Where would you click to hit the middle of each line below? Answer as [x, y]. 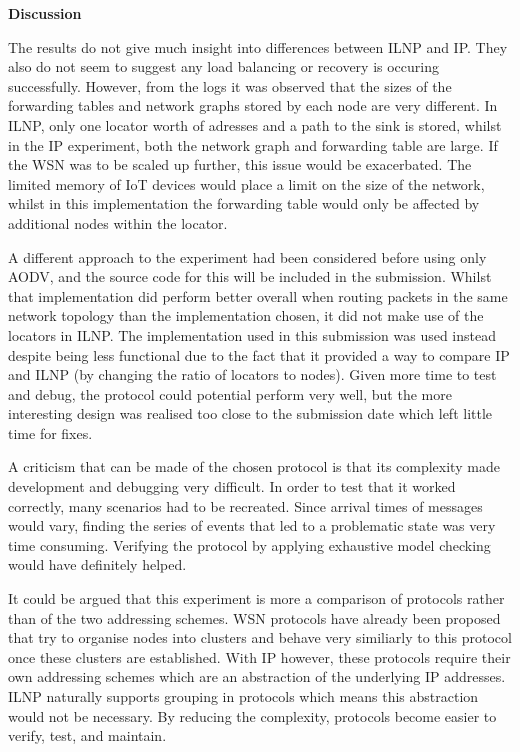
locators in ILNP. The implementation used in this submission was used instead [252, 334]
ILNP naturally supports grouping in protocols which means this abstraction [243, 696]
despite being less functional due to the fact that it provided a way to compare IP [259, 354]
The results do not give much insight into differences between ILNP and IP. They [258, 46]
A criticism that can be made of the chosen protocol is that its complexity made [254, 466]
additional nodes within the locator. [118, 222]
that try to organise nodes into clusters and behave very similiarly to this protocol [260, 637]
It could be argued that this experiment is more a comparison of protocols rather [256, 598]
